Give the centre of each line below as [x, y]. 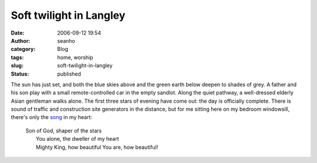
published [69, 74]
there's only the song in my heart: [52, 117]
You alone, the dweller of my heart [78, 139]
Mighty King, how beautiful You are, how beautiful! [97, 147]
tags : [17, 57]
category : [23, 49]
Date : [18, 33]
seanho [66, 40]
